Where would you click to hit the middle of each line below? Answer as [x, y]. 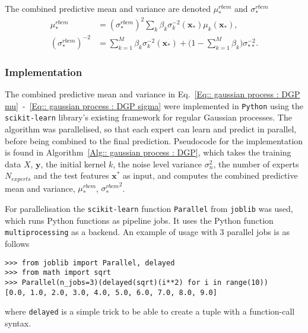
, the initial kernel [73, 164]
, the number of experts [256, 164]
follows [17, 244]
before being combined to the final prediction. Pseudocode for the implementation [154, 140]
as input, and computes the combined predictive [210, 175]
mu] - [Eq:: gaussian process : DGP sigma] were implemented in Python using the [154, 105]
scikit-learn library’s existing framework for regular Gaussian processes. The [148, 117]
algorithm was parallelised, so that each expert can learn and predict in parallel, [151, 129]
